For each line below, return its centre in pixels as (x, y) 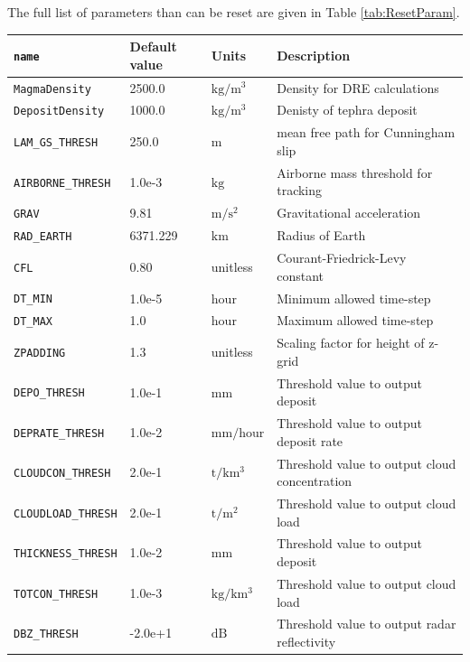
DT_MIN (33, 299)
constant (301, 275)
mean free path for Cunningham (366, 132)
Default (153, 47)
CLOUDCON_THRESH (62, 474)
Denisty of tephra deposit (347, 110)
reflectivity (306, 641)
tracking (300, 190)
